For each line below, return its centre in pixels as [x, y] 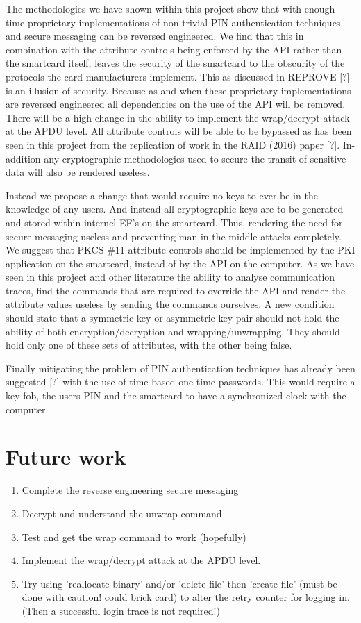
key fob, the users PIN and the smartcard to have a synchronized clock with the [176, 396]
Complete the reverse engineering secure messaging [130, 490]
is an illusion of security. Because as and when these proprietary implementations [178, 90]
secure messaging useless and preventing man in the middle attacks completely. [174, 236]
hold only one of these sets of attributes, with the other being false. [149, 345]
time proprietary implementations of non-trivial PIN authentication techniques [173, 22]
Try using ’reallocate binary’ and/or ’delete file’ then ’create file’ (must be [179, 583]
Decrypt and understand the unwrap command [122, 513]
